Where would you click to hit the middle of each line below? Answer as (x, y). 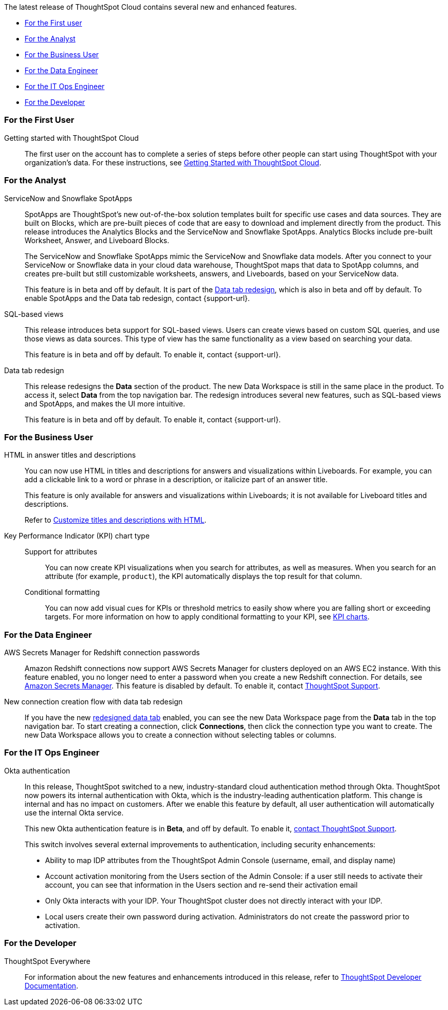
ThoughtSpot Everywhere (47, 961)
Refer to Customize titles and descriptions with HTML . (116, 520)
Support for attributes (61, 552)
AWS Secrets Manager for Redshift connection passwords (102, 652)
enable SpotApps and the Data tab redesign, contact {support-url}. (137, 298)
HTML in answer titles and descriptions (70, 455)
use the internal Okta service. (74, 812)
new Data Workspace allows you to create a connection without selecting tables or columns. (180, 735)
